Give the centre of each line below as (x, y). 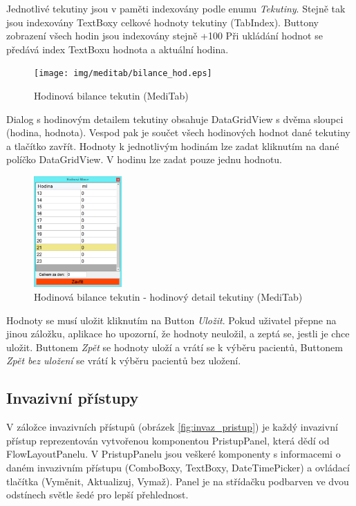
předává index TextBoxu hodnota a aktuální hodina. (118, 49)
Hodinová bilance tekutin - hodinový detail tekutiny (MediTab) (168, 296)
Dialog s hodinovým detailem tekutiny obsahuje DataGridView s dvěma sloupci (175, 119)
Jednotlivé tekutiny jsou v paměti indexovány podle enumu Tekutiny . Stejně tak (176, 8)
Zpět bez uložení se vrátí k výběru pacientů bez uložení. (124, 360)
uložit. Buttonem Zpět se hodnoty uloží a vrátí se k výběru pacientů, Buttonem (175, 347)
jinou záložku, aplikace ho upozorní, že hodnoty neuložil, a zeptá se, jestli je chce (178, 334)
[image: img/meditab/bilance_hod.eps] (123, 74)
